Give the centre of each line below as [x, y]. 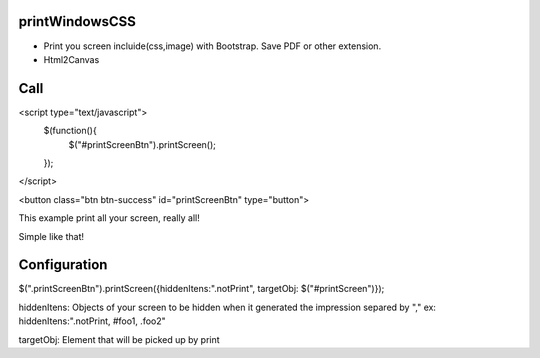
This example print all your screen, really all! [109, 218]
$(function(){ [70, 131]
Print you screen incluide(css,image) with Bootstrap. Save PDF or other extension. [212, 46]
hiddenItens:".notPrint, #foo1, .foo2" [92, 321]
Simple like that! [51, 236]
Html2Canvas [71, 59]
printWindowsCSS [77, 21]
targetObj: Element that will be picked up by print [119, 339]
